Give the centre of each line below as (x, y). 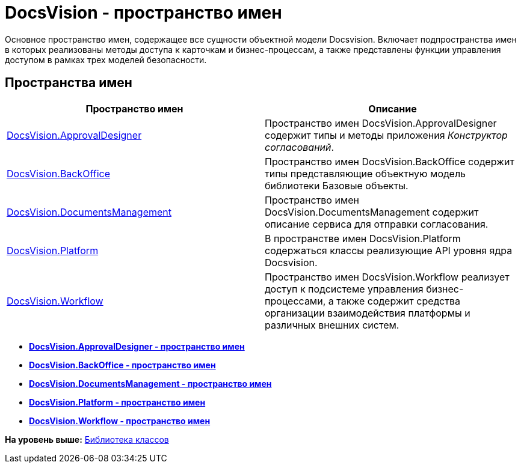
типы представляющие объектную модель (365, 173)
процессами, (295, 301)
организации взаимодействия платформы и (368, 313)
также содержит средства (398, 301)
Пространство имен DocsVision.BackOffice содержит (390, 161)
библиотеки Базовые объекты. (337, 185)
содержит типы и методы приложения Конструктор (386, 135)
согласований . (300, 147)
